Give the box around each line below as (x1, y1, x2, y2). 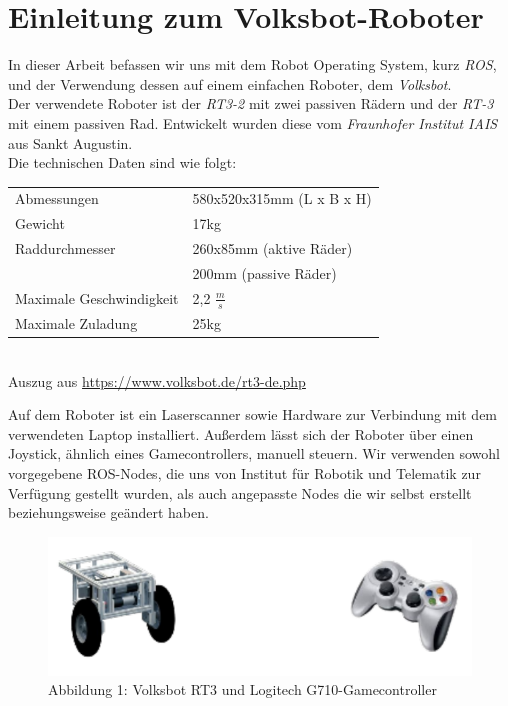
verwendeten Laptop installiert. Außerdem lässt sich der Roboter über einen (8, 423, 474, 444)
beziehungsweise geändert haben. (8, 502, 209, 523)
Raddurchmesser (15, 238, 116, 259)
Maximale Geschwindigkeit (15, 287, 179, 308)
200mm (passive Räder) (192, 262, 337, 283)
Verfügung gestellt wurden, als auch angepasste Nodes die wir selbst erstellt (8, 482, 472, 503)
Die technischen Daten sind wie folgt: (8, 152, 237, 173)
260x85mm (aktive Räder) (192, 238, 353, 259)
